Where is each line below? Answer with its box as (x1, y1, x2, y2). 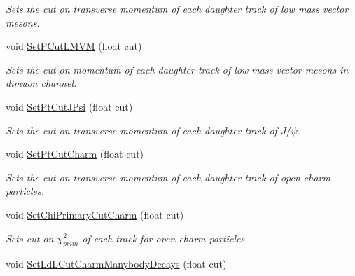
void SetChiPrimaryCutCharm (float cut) (6, 207, 184, 221)
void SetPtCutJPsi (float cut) (6, 99, 133, 113)
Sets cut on (6, 230, 54, 245)
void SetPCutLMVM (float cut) (6, 39, 142, 53)
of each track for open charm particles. (82, 230, 248, 245)
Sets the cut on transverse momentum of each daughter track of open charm (6, 170, 330, 184)
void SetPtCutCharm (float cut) (6, 146, 144, 161)
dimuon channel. (6, 76, 77, 90)
